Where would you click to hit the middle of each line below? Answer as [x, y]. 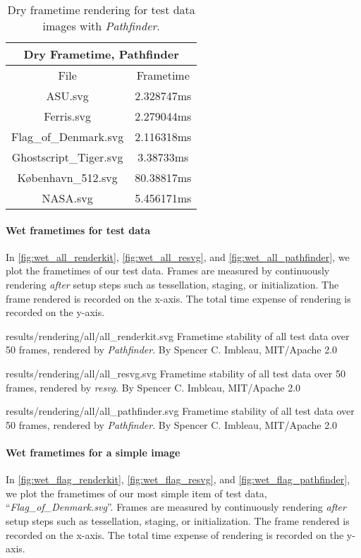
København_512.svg [67, 177]
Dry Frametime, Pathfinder [101, 54]
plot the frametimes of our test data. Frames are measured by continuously [168, 271]
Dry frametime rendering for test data [101, 10]
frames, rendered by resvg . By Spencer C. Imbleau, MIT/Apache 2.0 [153, 387]
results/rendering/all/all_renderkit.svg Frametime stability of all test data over [178, 335]
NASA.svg [67, 198]
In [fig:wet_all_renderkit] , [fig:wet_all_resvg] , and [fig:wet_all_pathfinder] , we [178, 256]
